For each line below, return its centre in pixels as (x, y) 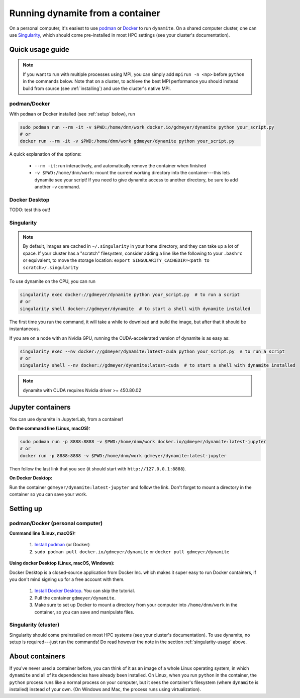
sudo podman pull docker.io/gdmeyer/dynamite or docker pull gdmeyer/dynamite (132, 552)
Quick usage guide (39, 49)
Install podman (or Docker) (62, 545)
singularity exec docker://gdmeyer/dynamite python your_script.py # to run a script (130, 295)
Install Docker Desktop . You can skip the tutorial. (85, 591)
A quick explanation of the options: (45, 154)
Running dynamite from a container (85, 13)
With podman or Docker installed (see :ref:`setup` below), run (72, 114)
